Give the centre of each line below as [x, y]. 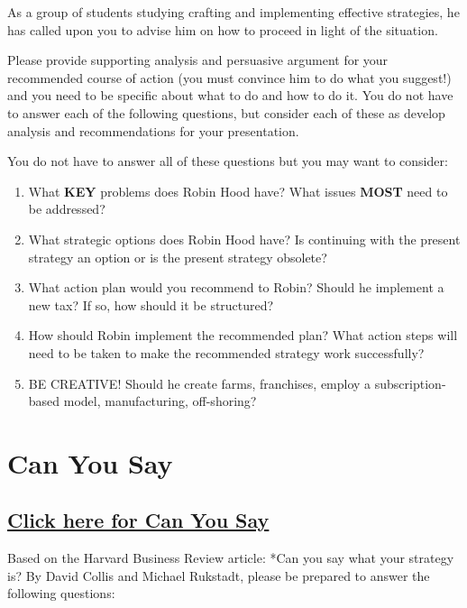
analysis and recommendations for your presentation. [153, 130]
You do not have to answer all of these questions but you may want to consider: [228, 161]
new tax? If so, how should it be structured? [151, 304]
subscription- [410, 383]
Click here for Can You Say [138, 520]
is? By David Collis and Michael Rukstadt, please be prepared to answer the [219, 575]
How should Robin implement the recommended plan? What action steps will [243, 335]
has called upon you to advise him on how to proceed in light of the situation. [223, 29]
